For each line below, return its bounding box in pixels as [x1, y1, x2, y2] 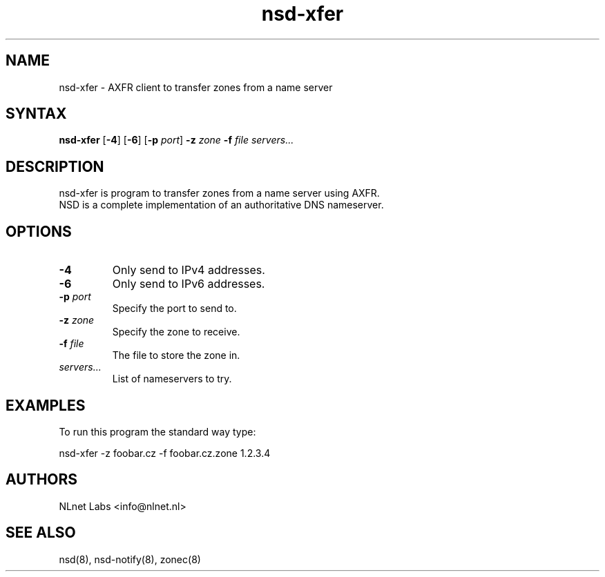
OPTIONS [6, 222, 72, 240]
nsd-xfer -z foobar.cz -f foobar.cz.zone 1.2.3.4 [59, 447, 271, 459]
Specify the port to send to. [112, 302, 237, 315]
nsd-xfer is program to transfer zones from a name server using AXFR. [59, 187, 380, 199]
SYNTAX [6, 105, 67, 123]
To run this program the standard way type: [59, 425, 256, 438]
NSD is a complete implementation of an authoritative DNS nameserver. [59, 199, 384, 211]
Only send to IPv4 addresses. [112, 263, 265, 277]
